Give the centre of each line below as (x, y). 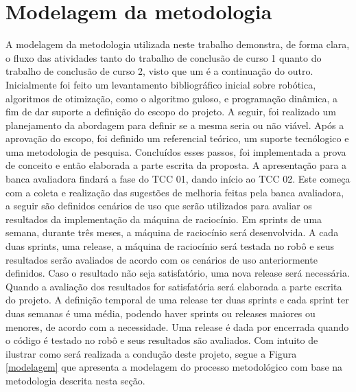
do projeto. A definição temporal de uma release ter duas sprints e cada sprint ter (177, 300)
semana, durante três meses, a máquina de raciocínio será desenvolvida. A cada (172, 232)
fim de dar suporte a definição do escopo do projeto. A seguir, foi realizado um (171, 112)
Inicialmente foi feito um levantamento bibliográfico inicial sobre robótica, (161, 84)
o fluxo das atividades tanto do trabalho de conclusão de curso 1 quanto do (164, 57)
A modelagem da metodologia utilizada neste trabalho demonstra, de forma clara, (178, 44)
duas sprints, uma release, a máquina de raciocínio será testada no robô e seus (170, 246)
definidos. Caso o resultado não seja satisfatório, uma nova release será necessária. (178, 273)
